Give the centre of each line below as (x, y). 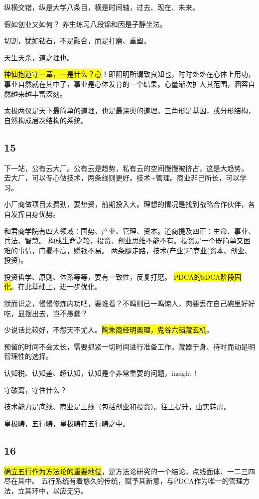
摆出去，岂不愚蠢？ (56, 313)
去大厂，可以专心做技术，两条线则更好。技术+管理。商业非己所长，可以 (122, 178)
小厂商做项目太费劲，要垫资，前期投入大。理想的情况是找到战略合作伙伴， (126, 204)
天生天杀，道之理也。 (39, 57)
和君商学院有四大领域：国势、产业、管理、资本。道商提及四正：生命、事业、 (129, 231)
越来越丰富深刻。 (39, 93)
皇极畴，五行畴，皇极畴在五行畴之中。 (67, 423)
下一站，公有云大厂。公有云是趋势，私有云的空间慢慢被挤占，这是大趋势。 (126, 168)
